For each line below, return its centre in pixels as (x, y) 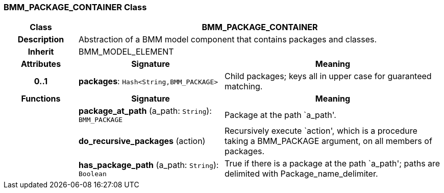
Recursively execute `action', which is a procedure (321, 131)
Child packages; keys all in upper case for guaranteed (328, 76)
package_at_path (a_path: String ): (145, 111)
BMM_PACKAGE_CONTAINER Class (75, 7)
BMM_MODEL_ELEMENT (126, 52)
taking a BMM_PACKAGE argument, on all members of (328, 141)
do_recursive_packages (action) (142, 141)
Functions (41, 99)
